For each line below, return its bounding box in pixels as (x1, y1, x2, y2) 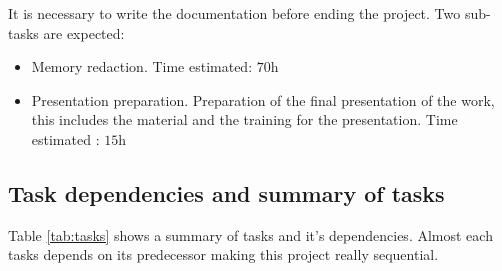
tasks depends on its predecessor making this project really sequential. (8, 244, 439, 265)
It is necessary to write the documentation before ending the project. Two (8, 3, 461, 23)
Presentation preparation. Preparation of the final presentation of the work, (31, 89, 495, 110)
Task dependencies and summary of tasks (8, 177, 445, 208)
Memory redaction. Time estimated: (31, 56, 253, 77)
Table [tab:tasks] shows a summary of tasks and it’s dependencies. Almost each (8, 224, 493, 245)
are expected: (43, 22, 125, 43)
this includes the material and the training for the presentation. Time (31, 109, 458, 130)
